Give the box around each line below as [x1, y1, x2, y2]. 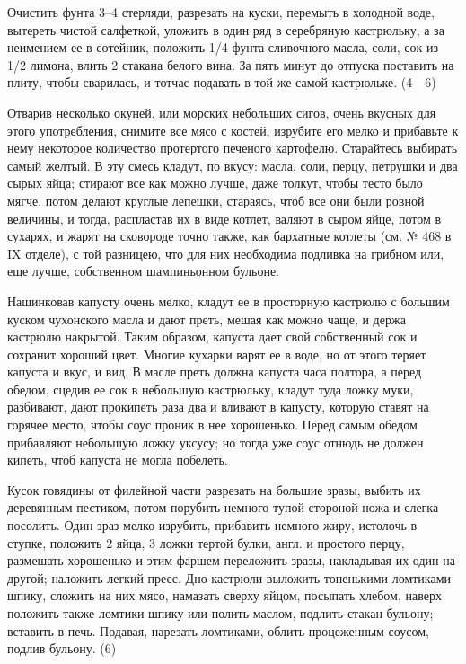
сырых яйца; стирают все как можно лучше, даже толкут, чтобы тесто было [7, 173, 423, 192]
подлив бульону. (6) [7, 639, 117, 658]
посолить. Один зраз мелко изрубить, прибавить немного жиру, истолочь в [7, 516, 418, 535]
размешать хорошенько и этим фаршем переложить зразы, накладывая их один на [7, 551, 455, 570]
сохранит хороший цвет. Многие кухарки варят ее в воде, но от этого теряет [7, 344, 426, 363]
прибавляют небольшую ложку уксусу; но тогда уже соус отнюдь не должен [7, 432, 424, 451]
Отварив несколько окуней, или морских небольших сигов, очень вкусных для [7, 102, 436, 121]
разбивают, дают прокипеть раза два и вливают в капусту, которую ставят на [7, 397, 429, 416]
